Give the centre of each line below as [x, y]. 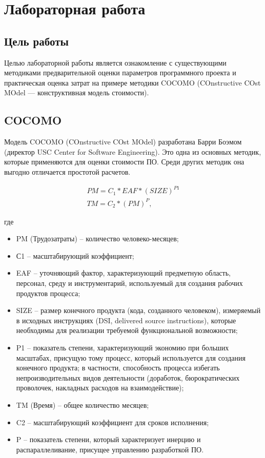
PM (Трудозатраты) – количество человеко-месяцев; [97, 238]
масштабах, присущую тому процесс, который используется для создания [131, 357]
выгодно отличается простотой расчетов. [67, 171]
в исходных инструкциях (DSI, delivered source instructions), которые [126, 320]
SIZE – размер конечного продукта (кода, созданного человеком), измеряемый [138, 310]
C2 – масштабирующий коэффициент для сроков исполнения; [113, 422]
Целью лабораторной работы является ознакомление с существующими [115, 62]
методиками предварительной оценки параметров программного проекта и [120, 72]
